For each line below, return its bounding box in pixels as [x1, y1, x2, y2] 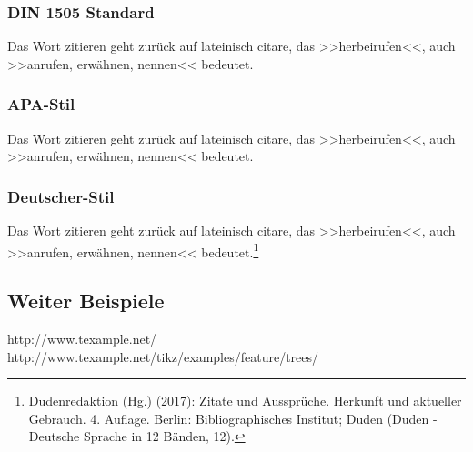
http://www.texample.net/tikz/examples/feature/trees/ [7, 347, 319, 366]
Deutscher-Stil [7, 185, 115, 207]
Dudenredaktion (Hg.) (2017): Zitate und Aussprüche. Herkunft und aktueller [28, 391, 462, 410]
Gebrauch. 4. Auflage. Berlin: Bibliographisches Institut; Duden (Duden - [28, 408, 438, 427]
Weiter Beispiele [7, 286, 165, 315]
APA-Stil [7, 93, 75, 116]
